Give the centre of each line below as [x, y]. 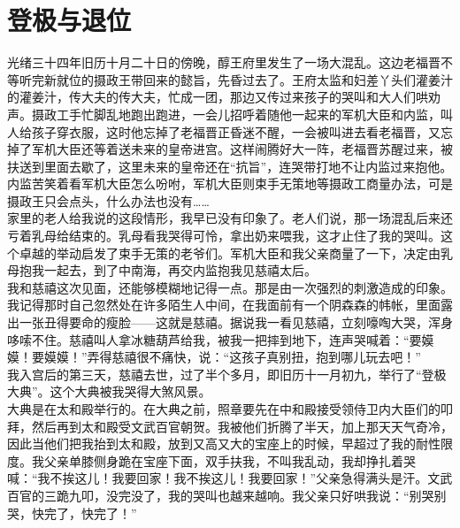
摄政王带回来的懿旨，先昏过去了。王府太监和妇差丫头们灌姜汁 [273, 79]
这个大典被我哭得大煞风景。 [130, 391]
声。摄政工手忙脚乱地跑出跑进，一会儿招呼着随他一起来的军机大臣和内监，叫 [230, 114]
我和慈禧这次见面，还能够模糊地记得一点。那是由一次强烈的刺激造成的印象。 [230, 287]
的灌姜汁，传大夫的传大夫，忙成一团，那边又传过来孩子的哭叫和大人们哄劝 [224, 97]
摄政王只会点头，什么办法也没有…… [108, 200]
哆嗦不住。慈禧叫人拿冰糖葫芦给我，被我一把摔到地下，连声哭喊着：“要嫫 [221, 339]
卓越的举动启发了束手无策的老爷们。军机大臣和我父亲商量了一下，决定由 [230, 253]
